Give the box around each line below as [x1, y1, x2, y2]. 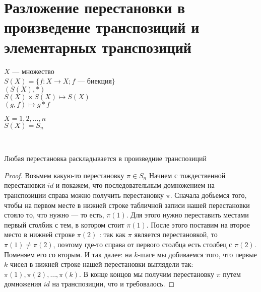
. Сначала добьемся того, [170, 190, 247, 200]
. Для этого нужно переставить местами [126, 209, 249, 220]
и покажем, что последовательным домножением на [55, 180, 215, 190]
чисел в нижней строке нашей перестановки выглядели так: [10, 259, 193, 269]
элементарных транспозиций [4, 36, 191, 57]
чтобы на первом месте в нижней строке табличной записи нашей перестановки [4, 199, 250, 210]
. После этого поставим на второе [146, 219, 250, 230]
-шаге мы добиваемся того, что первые [138, 249, 257, 259]
